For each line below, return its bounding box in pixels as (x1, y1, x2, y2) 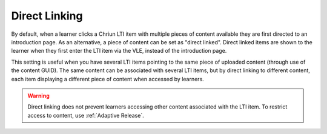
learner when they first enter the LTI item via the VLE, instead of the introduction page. (11, 47, 227, 55)
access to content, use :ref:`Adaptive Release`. (27, 112, 145, 119)
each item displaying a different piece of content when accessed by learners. (11, 75, 204, 82)
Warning (27, 92, 50, 99)
